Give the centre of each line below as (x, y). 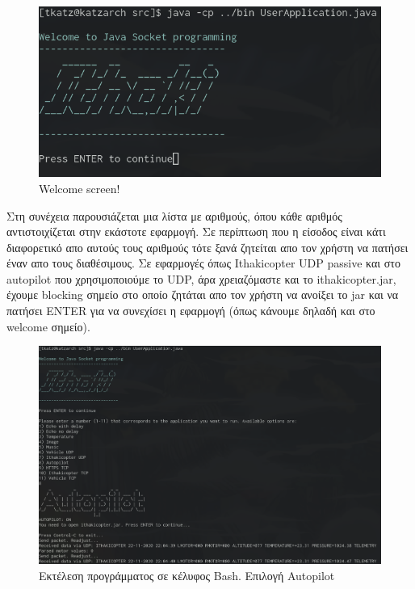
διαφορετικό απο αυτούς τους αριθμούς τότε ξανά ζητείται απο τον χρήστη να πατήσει (207, 247)
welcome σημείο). (48, 326)
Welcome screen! (80, 188)
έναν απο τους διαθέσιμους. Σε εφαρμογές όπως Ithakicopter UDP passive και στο (203, 263)
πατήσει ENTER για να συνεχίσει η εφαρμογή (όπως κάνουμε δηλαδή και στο (191, 311)
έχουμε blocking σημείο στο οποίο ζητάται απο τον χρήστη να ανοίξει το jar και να (203, 294)
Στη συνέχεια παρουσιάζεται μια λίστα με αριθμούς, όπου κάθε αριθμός (174, 215)
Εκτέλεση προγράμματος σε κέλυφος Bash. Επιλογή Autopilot (187, 576)
